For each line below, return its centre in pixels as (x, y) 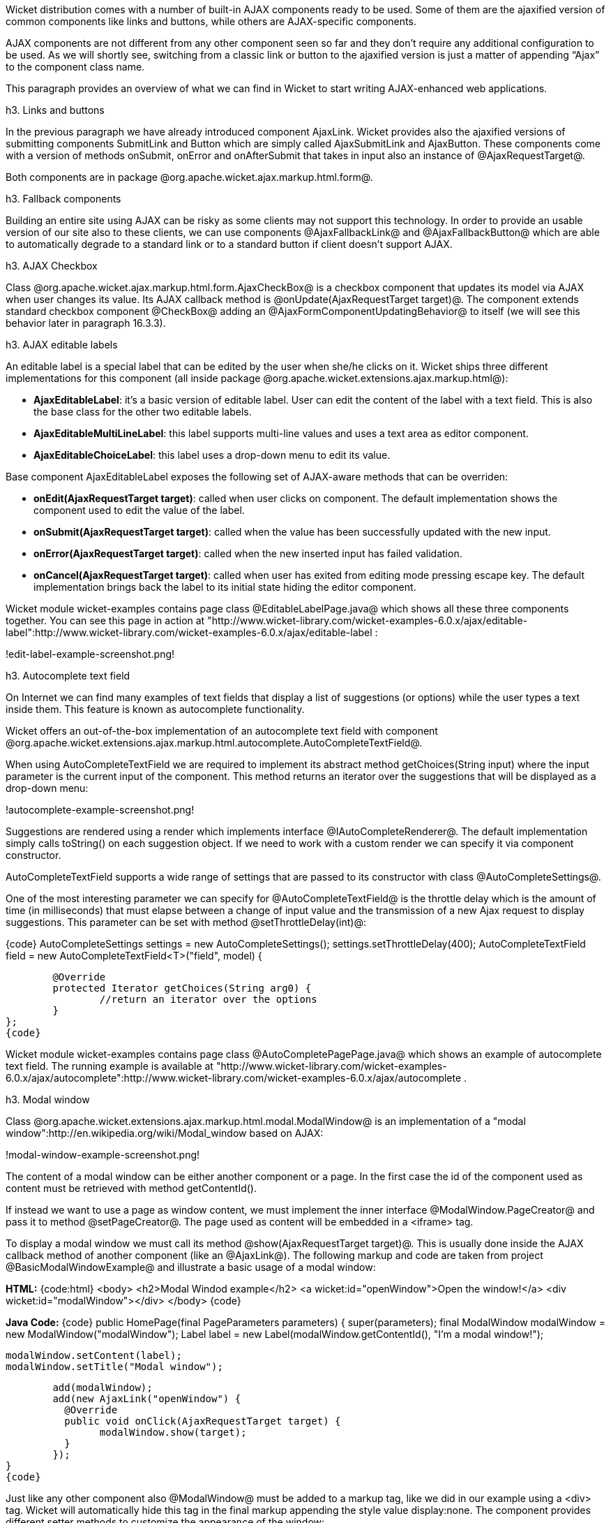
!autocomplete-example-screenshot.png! (100, 810)
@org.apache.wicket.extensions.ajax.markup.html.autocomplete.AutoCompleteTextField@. (214, 743)
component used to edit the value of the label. (139, 510)
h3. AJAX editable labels (62, 345)
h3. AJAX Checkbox (52, 266)
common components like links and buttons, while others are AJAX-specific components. (211, 21)
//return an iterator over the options (208, 999)
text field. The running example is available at (110, 1066)
